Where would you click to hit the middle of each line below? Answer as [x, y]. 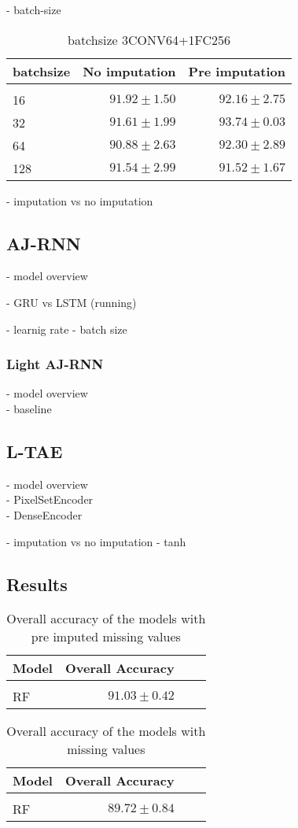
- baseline [29, 408]
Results [37, 584]
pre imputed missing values [106, 637]
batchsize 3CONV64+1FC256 [149, 39]
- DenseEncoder [44, 514]
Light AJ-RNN [55, 364]
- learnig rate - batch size [67, 329]
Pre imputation [237, 71]
